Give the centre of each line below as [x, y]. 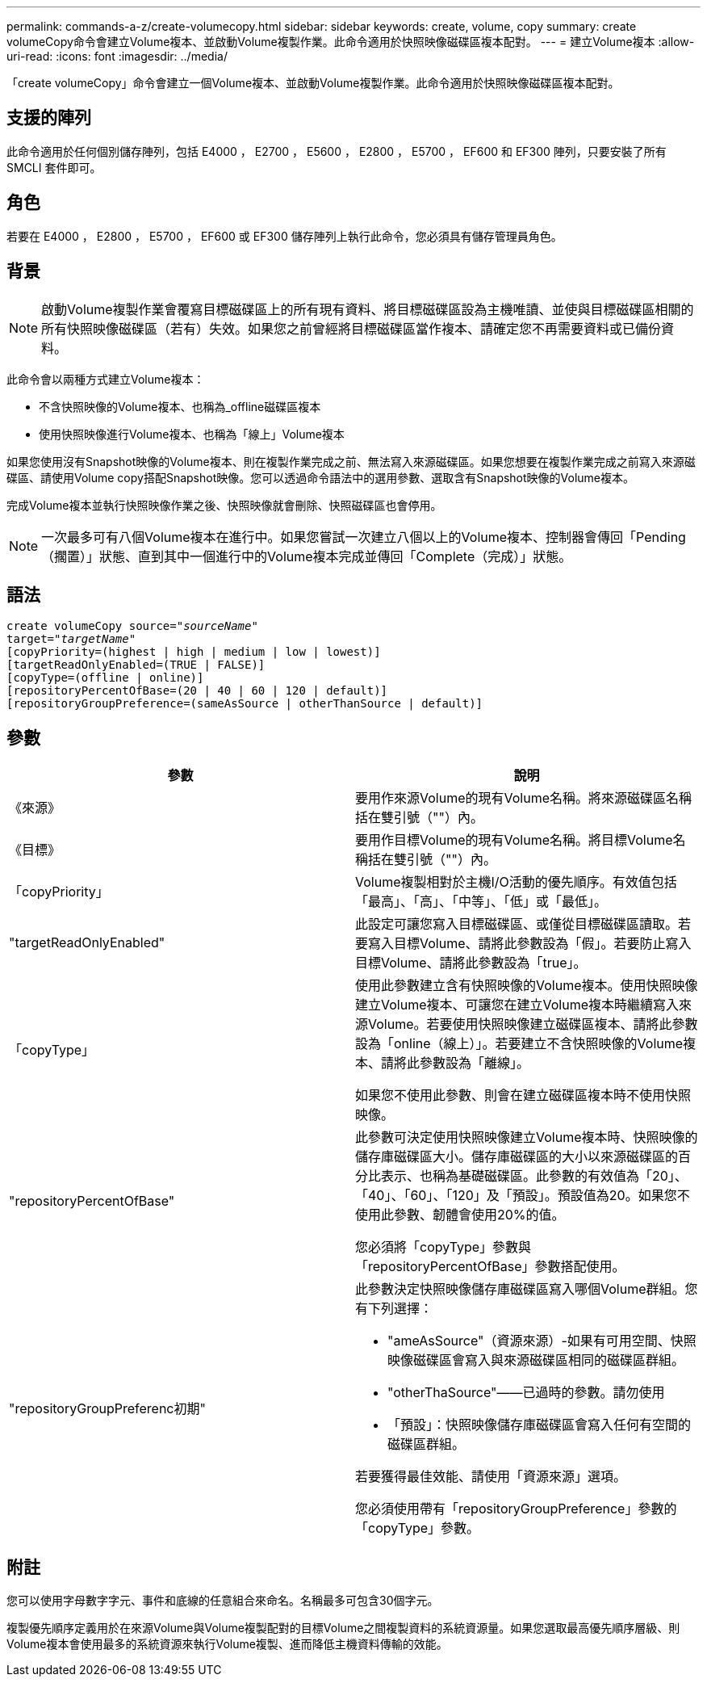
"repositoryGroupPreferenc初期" [107, 1409]
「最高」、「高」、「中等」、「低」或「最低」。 [481, 902]
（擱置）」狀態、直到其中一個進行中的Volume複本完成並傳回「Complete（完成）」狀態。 [307, 556]
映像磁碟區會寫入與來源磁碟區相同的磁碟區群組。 [536, 1360]
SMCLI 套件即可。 [54, 167]
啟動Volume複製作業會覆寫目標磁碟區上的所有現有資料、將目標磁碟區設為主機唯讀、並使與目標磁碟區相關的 [368, 309]
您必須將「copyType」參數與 [443, 1247]
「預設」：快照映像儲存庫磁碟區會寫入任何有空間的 [540, 1425]
